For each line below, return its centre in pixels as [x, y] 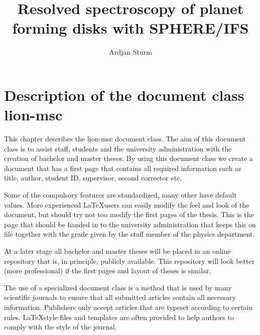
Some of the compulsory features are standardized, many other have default [120, 195]
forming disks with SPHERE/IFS [131, 28]
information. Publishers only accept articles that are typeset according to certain [128, 307]
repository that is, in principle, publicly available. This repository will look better [129, 261]
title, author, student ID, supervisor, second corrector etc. [93, 178]
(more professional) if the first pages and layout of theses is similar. [108, 271]
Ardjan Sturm [131, 52]
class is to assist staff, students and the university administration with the [118, 148]
